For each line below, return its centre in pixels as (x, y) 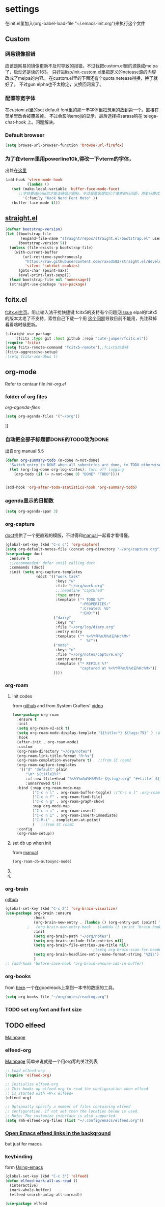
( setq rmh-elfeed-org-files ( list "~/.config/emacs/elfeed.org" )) (74, 1120)
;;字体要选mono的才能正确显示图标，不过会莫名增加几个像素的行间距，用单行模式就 (90, 194)
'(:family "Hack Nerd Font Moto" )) (60, 198)
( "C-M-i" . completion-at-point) (66, 820)
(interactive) (24, 1186)
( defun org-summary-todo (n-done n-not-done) (52, 461)
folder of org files (26, 396)
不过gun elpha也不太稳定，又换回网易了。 (61, 84)
